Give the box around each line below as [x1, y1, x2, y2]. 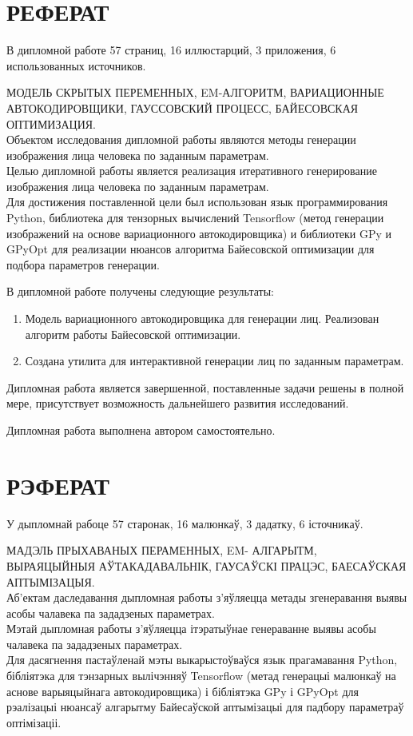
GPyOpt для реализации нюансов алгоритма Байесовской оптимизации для [6, 241, 375, 257]
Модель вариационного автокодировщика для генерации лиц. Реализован [25, 310, 379, 327]
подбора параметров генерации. [6, 256, 160, 273]
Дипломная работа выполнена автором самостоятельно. [6, 422, 276, 438]
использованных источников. [6, 57, 146, 74]
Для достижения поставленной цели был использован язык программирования [6, 193, 388, 210]
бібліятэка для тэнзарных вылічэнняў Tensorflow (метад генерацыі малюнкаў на [6, 667, 396, 684]
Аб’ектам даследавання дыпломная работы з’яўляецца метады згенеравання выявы [6, 589, 407, 606]
